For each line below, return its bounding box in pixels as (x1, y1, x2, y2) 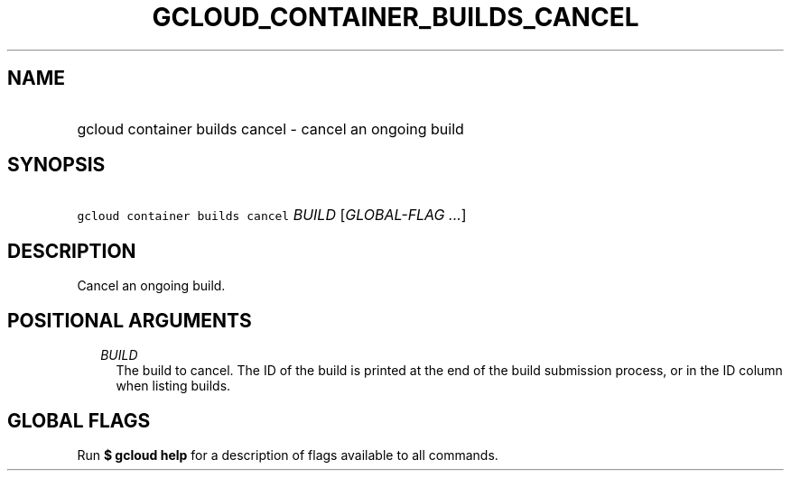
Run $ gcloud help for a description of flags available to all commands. (77, 446, 498, 463)
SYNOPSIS (7, 153, 106, 177)
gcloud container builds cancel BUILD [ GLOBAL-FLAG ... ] (77, 206, 467, 225)
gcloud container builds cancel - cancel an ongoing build (77, 119, 464, 138)
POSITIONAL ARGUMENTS (7, 308, 252, 332)
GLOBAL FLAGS (7, 409, 151, 432)
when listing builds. (116, 378, 231, 394)
